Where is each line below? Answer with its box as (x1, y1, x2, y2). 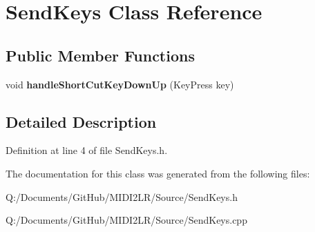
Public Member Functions (6, 44, 195, 66)
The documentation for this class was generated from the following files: (6, 166, 310, 180)
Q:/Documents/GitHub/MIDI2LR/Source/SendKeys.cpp (6, 213, 247, 227)
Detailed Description (6, 110, 157, 132)
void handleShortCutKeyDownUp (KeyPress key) (6, 77, 234, 91)
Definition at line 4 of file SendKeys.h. (6, 143, 168, 157)
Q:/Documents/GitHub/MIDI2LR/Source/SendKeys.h (6, 189, 238, 204)
